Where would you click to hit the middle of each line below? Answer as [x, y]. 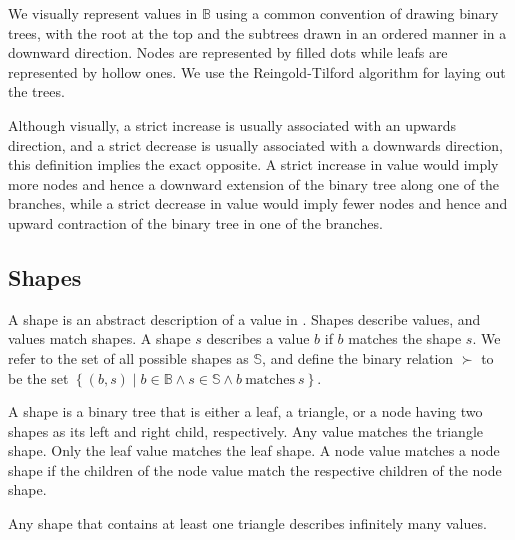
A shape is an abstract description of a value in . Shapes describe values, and [244, 318]
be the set [38, 377]
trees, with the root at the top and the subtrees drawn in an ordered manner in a [257, 32]
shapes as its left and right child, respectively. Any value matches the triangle [246, 430]
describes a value [258, 338]
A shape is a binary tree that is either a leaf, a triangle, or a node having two [245, 411]
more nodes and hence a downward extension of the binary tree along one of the [254, 183]
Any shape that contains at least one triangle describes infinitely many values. [247, 523]
